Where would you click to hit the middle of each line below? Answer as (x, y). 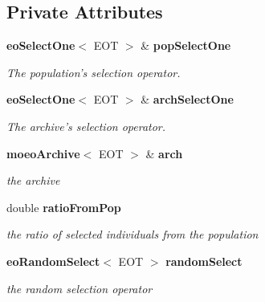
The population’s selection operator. (94, 72)
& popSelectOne (186, 45)
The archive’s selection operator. (86, 126)
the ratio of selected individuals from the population (132, 234)
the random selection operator (79, 288)
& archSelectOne (187, 99)
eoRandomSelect (53, 261)
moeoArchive (43, 153)
